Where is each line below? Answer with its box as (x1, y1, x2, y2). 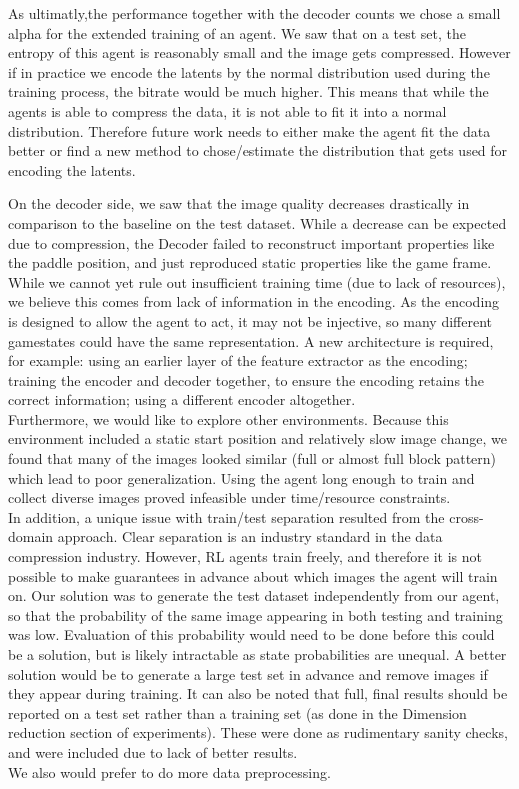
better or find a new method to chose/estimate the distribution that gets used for (8, 140, 508, 161)
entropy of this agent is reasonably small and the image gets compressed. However (8, 42, 511, 63)
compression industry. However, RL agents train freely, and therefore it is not (8, 546, 482, 567)
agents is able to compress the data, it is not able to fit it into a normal (8, 100, 447, 121)
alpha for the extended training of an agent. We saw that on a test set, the (8, 22, 467, 43)
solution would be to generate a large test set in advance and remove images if (8, 663, 488, 684)
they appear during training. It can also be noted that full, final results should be (8, 683, 508, 704)
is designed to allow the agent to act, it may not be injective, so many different (8, 310, 492, 331)
